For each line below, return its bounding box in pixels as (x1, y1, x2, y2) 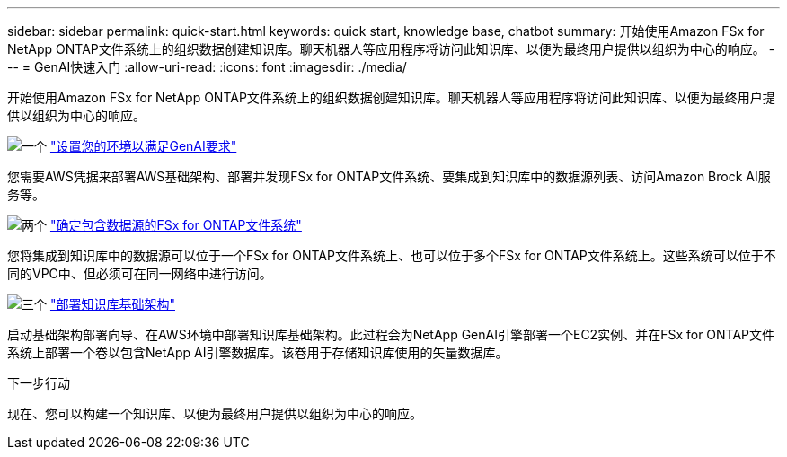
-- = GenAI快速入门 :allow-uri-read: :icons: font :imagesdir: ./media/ (7, 59, 407, 75)
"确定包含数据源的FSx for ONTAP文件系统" (49, 217, 302, 233)
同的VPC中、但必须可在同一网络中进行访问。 (7, 266, 272, 281)
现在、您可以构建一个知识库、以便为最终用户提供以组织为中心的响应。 (7, 406, 422, 421)
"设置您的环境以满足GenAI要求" (49, 138, 237, 154)
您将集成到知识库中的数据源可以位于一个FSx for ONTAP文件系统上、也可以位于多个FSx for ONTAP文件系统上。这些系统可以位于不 (7, 248, 776, 263)
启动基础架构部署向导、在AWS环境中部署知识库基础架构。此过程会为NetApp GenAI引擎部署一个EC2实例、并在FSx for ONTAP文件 (7, 327, 775, 342)
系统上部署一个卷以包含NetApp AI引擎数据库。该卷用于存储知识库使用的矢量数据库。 (7, 345, 508, 360)
